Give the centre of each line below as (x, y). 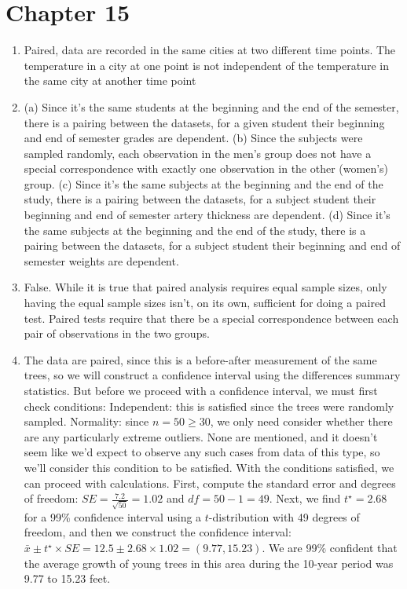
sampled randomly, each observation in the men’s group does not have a (198, 153)
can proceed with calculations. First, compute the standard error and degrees (210, 483)
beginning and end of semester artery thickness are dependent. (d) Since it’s (207, 215)
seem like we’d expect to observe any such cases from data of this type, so (202, 452)
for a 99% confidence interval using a (113, 516)
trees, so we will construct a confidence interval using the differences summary (212, 375)
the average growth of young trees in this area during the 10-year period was (209, 563)
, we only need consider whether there (301, 421)
